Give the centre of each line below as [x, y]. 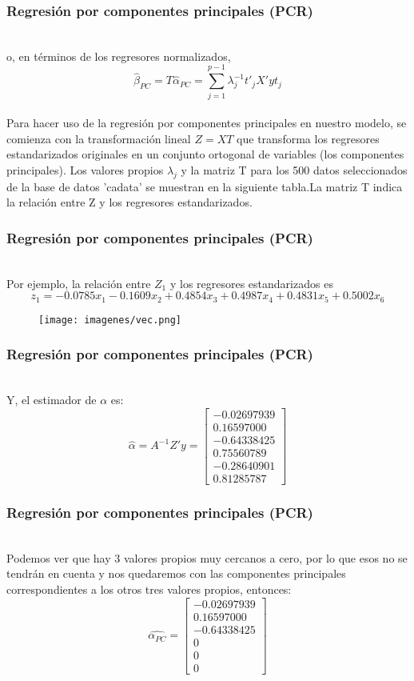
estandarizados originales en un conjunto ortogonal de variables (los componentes [205, 154]
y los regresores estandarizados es [251, 283]
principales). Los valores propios [85, 169]
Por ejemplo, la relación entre [79, 283]
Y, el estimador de [52, 400]
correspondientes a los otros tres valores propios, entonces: [149, 589]
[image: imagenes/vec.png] [110, 320]
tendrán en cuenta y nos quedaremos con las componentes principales [176, 573]
